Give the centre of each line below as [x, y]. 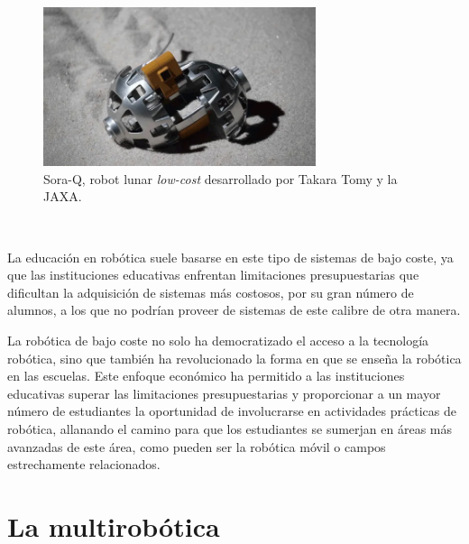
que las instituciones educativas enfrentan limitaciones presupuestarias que [213, 275]
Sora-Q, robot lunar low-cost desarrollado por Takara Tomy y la [221, 178]
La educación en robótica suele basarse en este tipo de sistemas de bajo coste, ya [230, 257]
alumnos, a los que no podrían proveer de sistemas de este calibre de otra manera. [234, 310]
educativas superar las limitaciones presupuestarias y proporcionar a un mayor [224, 393]
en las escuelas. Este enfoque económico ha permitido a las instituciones [206, 376]
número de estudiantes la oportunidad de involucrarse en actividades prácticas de [232, 411]
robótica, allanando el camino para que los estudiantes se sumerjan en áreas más [230, 429]
